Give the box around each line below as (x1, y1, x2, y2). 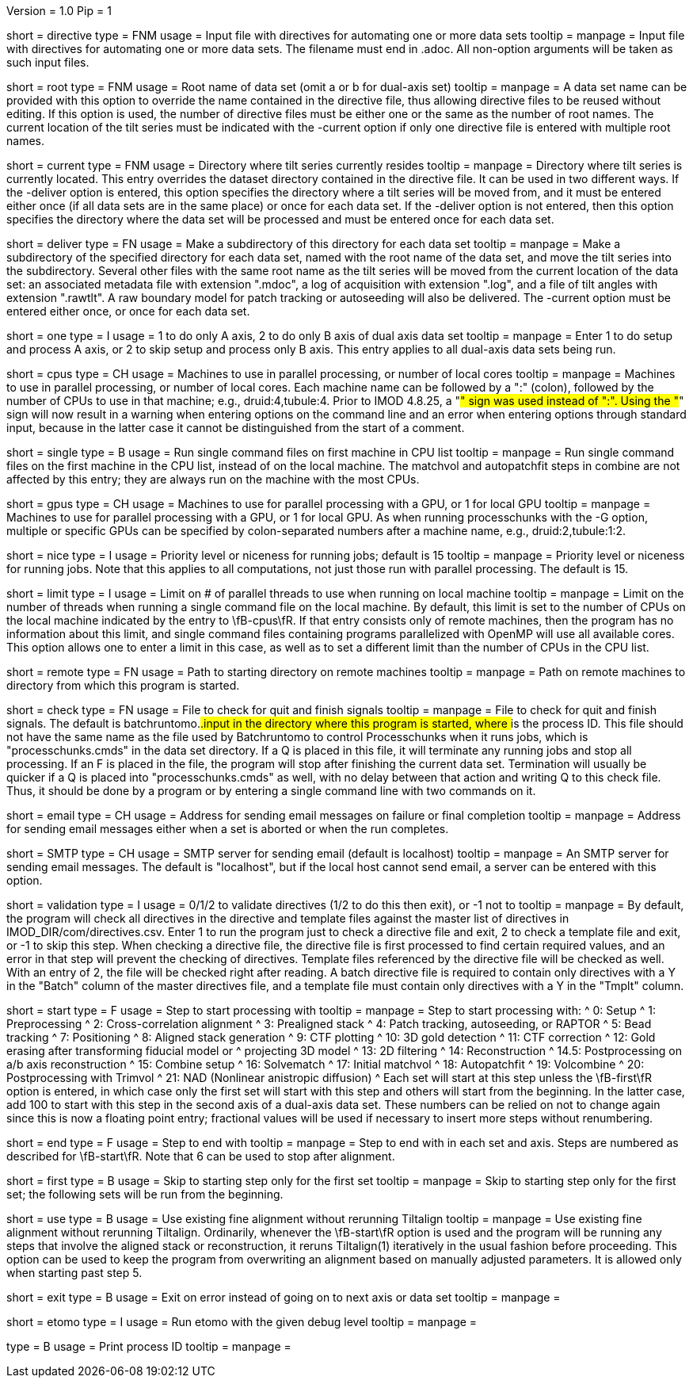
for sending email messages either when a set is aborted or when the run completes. (6, 822, 449, 835)
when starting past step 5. (6, 1266, 143, 1279)
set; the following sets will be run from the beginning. (6, 1187, 284, 1201)
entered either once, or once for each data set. (6, 304, 250, 318)
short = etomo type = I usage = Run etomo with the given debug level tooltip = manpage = (6, 1315, 478, 1329)
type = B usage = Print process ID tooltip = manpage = (6, 1340, 291, 1353)
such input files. (6, 55, 89, 69)
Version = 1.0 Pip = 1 (6, 4, 112, 17)
